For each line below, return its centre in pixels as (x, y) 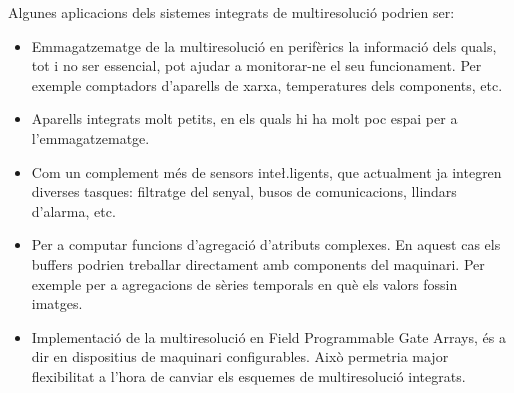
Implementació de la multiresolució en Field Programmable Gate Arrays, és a (268, 336)
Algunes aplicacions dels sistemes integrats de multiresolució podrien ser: (231, 12)
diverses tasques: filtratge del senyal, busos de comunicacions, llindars (244, 191)
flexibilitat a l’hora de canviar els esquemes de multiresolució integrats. (248, 375)
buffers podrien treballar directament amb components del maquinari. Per (258, 263)
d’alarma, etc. (73, 210)
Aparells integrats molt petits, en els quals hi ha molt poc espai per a (244, 118)
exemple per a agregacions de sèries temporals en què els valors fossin (244, 283)
